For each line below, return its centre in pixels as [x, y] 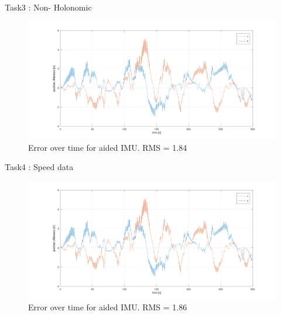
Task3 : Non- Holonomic [48, 7]
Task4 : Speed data [39, 167]
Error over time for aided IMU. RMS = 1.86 [108, 307]
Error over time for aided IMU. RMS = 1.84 [108, 147]
